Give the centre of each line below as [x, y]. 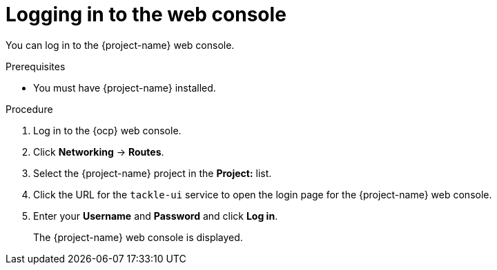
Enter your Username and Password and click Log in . [156, 216]
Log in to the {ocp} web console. [107, 130]
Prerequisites [36, 66]
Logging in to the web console [146, 14]
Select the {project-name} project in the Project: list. [153, 173]
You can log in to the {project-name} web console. [120, 45]
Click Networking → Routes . [99, 152]
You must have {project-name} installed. [125, 87]
